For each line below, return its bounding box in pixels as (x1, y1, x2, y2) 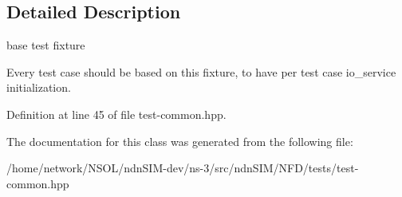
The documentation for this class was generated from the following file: (6, 132, 353, 149)
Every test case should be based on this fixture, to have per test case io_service (6, 63, 396, 80)
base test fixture (6, 37, 85, 53)
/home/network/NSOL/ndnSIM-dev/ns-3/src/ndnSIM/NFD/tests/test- (6, 160, 359, 176)
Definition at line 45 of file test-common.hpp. (6, 105, 227, 122)
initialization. (6, 79, 71, 96)
